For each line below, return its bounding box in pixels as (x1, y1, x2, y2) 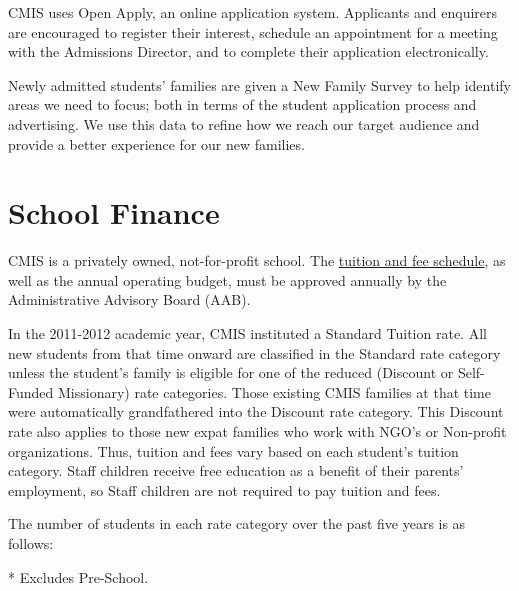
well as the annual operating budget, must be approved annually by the (8, 269, 447, 290)
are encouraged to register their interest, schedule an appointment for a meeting (8, 21, 498, 42)
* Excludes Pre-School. (8, 566, 149, 587)
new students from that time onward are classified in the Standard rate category (8, 342, 501, 363)
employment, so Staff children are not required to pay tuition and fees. (8, 479, 441, 500)
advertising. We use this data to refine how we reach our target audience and (8, 113, 480, 134)
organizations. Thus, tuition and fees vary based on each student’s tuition (8, 440, 459, 461)
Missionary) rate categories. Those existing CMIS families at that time (57, 381, 491, 402)
